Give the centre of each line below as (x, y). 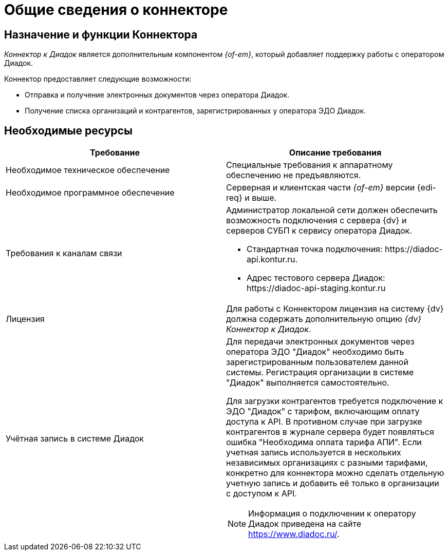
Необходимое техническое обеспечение (88, 170)
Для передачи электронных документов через (320, 342)
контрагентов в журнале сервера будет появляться (330, 432)
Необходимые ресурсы (68, 130)
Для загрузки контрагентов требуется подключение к (335, 401)
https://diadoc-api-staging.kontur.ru (316, 288)
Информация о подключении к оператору (332, 514)
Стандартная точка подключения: (315, 249)
